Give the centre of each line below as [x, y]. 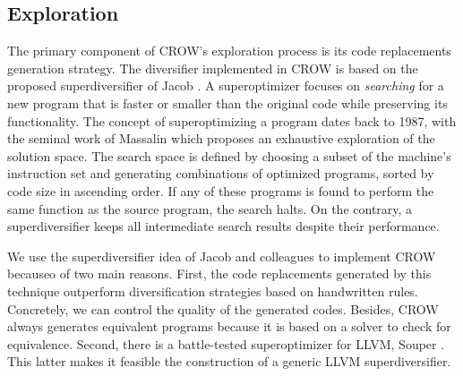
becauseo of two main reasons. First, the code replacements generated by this [219, 273]
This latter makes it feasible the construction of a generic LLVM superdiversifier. [229, 361]
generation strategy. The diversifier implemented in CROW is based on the [213, 68]
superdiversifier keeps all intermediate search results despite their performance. [223, 226]
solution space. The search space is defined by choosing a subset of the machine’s [229, 155]
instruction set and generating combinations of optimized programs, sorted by [221, 173]
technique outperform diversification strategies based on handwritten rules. [213, 291]
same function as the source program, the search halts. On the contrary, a [210, 208]
